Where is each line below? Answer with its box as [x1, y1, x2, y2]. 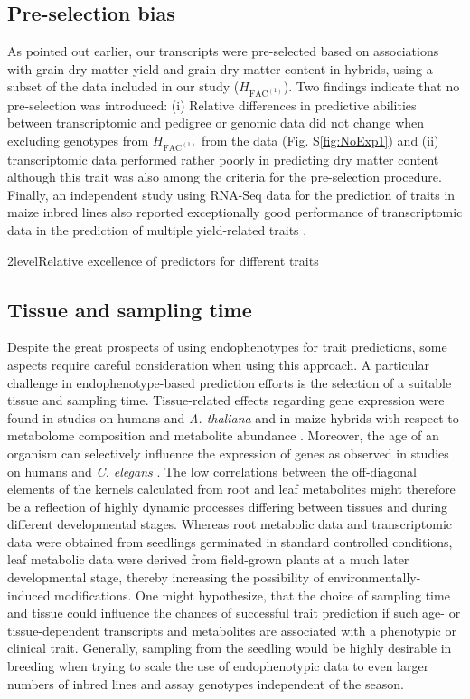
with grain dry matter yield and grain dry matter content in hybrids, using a [7, 59, 433, 78]
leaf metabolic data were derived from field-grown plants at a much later [7, 550, 409, 569]
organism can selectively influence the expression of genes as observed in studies [7, 443, 449, 462]
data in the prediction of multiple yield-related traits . [7, 220, 307, 239]
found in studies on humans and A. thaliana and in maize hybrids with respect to [7, 408, 459, 427]
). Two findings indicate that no [283, 77, 460, 96]
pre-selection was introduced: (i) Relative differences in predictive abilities [7, 95, 417, 114]
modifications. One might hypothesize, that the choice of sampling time [54, 585, 450, 604]
